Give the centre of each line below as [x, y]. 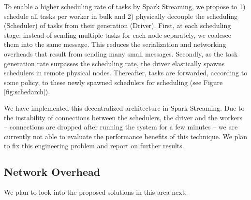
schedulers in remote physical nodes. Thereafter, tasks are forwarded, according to [126, 73]
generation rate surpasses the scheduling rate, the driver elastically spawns [114, 63]
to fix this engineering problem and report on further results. [94, 146]
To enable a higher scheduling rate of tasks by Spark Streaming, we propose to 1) [125, 6]
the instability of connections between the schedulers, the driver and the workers [123, 117]
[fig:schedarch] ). [27, 92]
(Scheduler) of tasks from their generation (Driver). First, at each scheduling [118, 25]
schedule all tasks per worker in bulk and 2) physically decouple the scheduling [121, 16]
